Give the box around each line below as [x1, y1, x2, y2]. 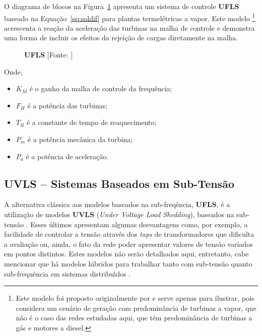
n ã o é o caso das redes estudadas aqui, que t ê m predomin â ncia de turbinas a [16, 312, 252, 323]
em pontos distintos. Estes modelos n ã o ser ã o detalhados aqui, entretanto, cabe [4, 248, 249, 259]
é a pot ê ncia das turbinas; [27, 100, 107, 110]
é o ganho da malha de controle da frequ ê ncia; [29, 83, 172, 94]
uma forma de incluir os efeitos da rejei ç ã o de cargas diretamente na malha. [4, 32, 238, 43]
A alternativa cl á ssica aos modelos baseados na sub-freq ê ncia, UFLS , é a [4, 199, 230, 210]
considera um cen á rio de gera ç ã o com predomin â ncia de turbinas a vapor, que [16, 302, 256, 313]
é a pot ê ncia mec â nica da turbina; [27, 134, 133, 144]
